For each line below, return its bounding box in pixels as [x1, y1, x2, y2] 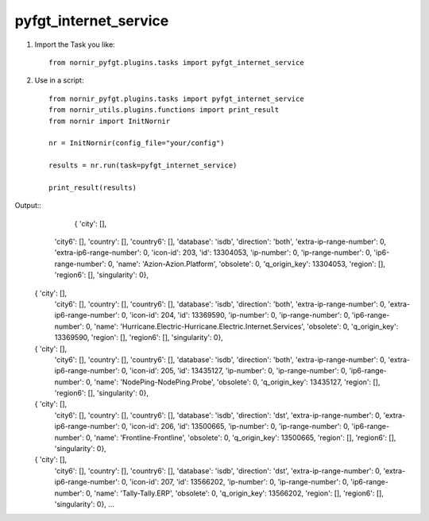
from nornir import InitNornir [48, 116, 171, 125]
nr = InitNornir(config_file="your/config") [48, 139, 226, 148]
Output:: [14, 201, 42, 210]
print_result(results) [48, 183, 137, 192]
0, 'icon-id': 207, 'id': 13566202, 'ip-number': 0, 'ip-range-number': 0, [121, 477, 350, 487]
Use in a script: [34, 75, 84, 85]
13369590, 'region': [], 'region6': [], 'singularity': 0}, [54, 333, 224, 342]
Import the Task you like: [34, 40, 115, 49]
